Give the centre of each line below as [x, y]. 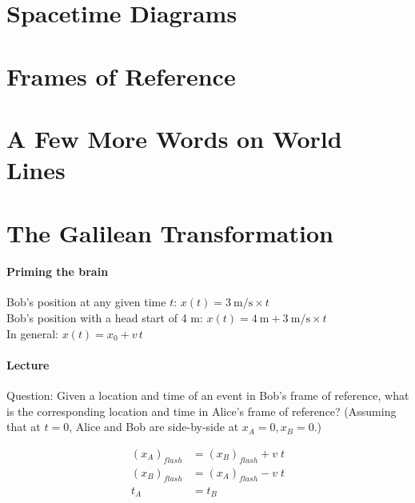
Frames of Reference [121, 76]
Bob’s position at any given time [86, 302]
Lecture [28, 364]
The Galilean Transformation [170, 232]
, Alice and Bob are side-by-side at [154, 427]
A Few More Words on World [174, 138]
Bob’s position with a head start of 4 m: [105, 318]
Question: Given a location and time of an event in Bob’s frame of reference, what [208, 395]
